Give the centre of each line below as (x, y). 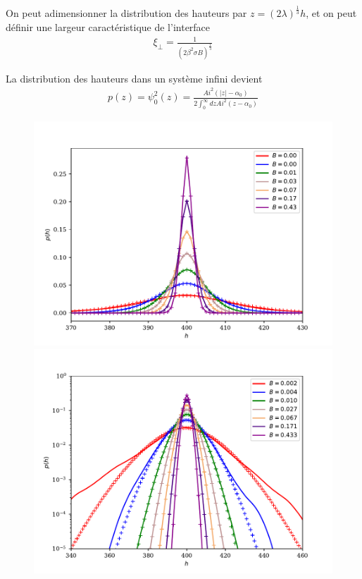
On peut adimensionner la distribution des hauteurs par (126, 13)
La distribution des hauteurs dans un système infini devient (134, 78)
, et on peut (331, 13)
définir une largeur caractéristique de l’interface (108, 26)
